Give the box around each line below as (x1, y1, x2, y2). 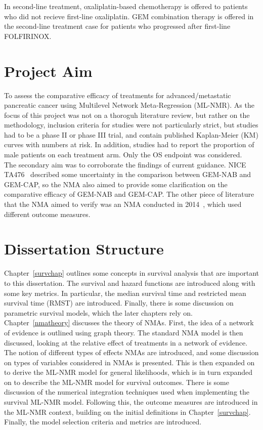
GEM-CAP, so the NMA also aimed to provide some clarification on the (4, 179, 228, 189)
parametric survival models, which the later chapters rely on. (4, 307, 193, 318)
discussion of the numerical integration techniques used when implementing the (4, 386, 250, 397)
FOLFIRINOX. (4, 30, 52, 41)
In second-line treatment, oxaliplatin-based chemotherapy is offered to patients (4, 1, 248, 11)
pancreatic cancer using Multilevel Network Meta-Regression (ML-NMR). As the (4, 100, 254, 110)
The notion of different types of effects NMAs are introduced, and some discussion (4, 347, 259, 358)
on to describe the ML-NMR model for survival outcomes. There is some (4, 376, 229, 387)
